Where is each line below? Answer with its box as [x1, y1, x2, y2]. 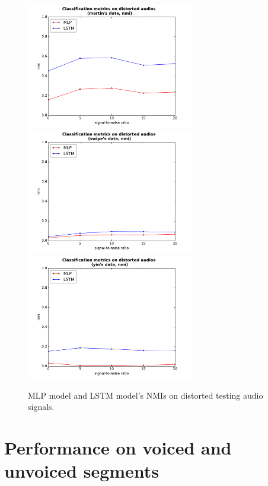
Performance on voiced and [4, 435, 232, 460]
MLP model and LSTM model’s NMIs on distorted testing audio [28, 389, 263, 401]
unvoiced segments [4, 459, 159, 483]
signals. [28, 400, 55, 413]
